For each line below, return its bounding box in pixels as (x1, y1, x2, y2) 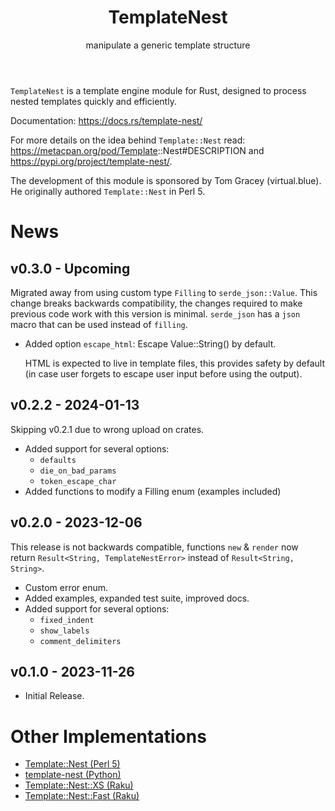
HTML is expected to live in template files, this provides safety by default (24, 357, 325, 369)
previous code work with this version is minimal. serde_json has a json (10, 307, 301, 320)
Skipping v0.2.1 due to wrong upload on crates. (10, 423, 205, 435)
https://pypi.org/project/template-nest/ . (10, 155, 173, 167)
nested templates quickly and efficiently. (10, 95, 177, 107)
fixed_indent (39, 615, 95, 625)
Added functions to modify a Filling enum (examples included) (24, 485, 282, 497)
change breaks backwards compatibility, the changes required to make (10, 297, 303, 309)
